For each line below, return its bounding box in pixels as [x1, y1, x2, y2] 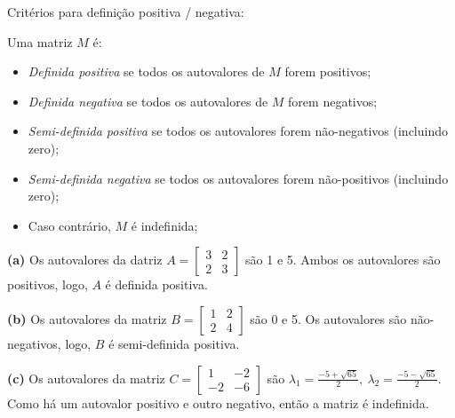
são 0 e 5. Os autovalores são [250, 309, 407, 327]
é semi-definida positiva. [108, 334, 240, 352]
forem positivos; [284, 62, 371, 81]
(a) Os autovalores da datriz [7, 250, 163, 269]
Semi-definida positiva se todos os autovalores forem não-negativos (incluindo [28, 122, 448, 140]
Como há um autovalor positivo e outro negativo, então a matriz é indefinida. [7, 393, 429, 412]
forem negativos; [288, 91, 378, 110]
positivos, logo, [7, 275, 88, 294]
